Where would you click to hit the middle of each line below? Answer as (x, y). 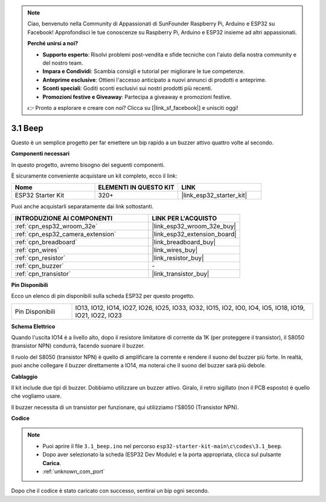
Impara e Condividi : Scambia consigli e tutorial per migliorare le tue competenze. (144, 71)
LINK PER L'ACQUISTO (184, 218)
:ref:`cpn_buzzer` (39, 266)
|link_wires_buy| (175, 249)
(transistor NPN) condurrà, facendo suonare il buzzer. (78, 346)
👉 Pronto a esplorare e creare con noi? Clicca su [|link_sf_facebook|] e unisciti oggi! (133, 108)
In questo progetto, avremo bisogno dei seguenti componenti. (88, 165)
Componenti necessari (40, 153)
